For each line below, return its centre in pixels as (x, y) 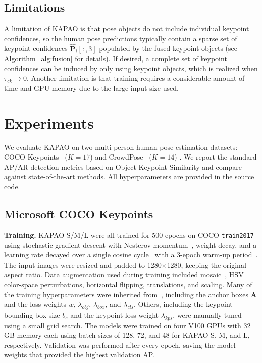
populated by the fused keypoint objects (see (168, 48)
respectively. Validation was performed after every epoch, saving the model (120, 345)
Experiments (49, 122)
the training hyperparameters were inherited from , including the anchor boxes (126, 294)
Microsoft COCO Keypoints (79, 214)
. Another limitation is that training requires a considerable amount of (136, 78)
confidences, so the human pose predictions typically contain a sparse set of (121, 38)
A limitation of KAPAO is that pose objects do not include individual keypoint (127, 29)
